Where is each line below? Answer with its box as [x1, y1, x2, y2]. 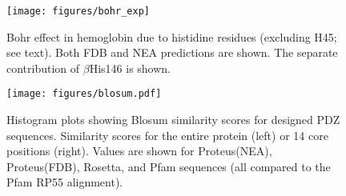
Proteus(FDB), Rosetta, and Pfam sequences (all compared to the [6, 158, 331, 174]
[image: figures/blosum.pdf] [6, 88, 162, 100]
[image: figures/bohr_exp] [6, 6, 150, 17]
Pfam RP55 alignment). [6, 174, 123, 190]
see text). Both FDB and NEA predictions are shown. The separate [6, 44, 338, 61]
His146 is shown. [89, 59, 171, 76]
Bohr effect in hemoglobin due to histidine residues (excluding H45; [6, 28, 337, 45]
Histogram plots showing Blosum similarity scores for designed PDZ [6, 111, 340, 128]
